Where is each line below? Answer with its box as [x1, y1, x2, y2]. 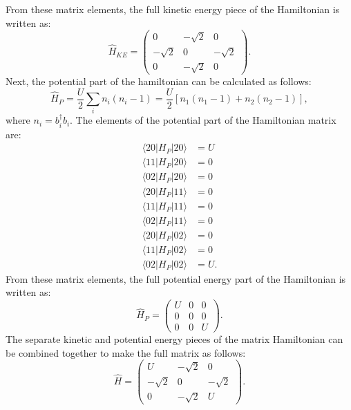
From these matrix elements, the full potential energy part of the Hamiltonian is [6, 271, 346, 286]
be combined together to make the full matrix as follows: [6, 345, 246, 360]
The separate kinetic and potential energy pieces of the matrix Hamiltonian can [6, 332, 343, 346]
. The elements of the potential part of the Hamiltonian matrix [70, 113, 336, 127]
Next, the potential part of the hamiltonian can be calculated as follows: [6, 74, 312, 88]
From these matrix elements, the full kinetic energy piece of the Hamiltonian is [6, 2, 340, 16]
